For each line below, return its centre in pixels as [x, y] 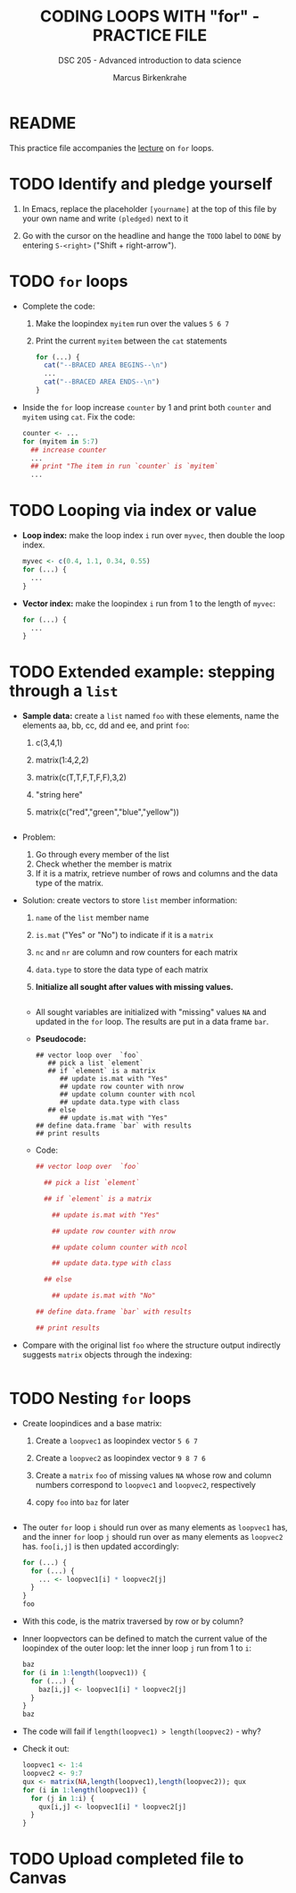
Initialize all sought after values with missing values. [134, 987]
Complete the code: [58, 306]
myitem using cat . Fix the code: [78, 417]
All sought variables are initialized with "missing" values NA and [151, 1012]
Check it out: [45, 1749]
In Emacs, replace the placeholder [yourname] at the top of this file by [149, 208]
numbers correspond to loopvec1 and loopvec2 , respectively [146, 1484]
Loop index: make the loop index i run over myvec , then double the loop [153, 536]
